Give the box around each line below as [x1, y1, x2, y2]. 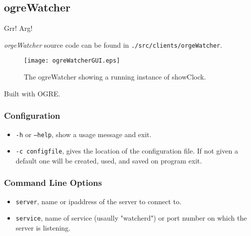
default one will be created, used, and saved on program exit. [15, 155, 202, 165]
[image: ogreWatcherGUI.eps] [24, 57, 120, 65]
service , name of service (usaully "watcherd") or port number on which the [15, 213, 247, 223]
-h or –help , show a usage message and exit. [15, 129, 152, 139]
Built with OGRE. [4, 88, 61, 98]
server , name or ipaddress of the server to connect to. [15, 196, 181, 206]
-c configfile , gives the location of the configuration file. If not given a [15, 146, 238, 156]
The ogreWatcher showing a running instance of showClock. [24, 72, 206, 82]
